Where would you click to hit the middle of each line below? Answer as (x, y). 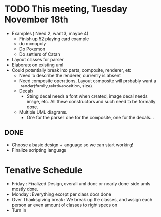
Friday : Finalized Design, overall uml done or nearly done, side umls (81, 183)
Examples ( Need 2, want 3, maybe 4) (50, 33)
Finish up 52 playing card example (54, 39)
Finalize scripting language (39, 150)
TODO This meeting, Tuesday (66, 9)
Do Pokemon (32, 49)
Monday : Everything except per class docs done (61, 194)
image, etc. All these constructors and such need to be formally (91, 101)
